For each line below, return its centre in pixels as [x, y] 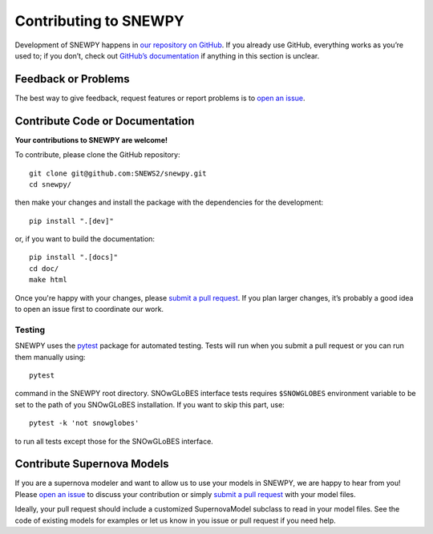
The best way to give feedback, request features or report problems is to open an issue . [160, 98]
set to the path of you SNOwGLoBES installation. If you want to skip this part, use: [150, 404]
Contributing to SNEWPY [99, 21]
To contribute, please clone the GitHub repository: [97, 155]
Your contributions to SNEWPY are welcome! [91, 140]
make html [48, 280]
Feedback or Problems [72, 79]
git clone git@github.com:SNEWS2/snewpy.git [118, 173]
